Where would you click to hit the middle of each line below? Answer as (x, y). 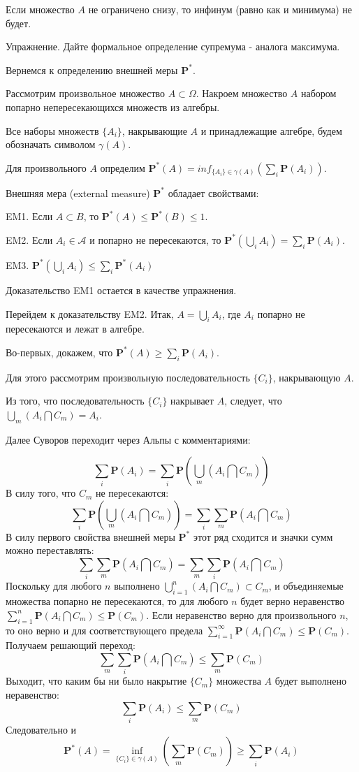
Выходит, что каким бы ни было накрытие (96, 681)
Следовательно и (41, 729)
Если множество (40, 9)
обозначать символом (51, 144)
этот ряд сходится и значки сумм (263, 536)
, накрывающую (307, 377)
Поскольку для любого (54, 586)
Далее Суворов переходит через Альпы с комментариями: (128, 439)
